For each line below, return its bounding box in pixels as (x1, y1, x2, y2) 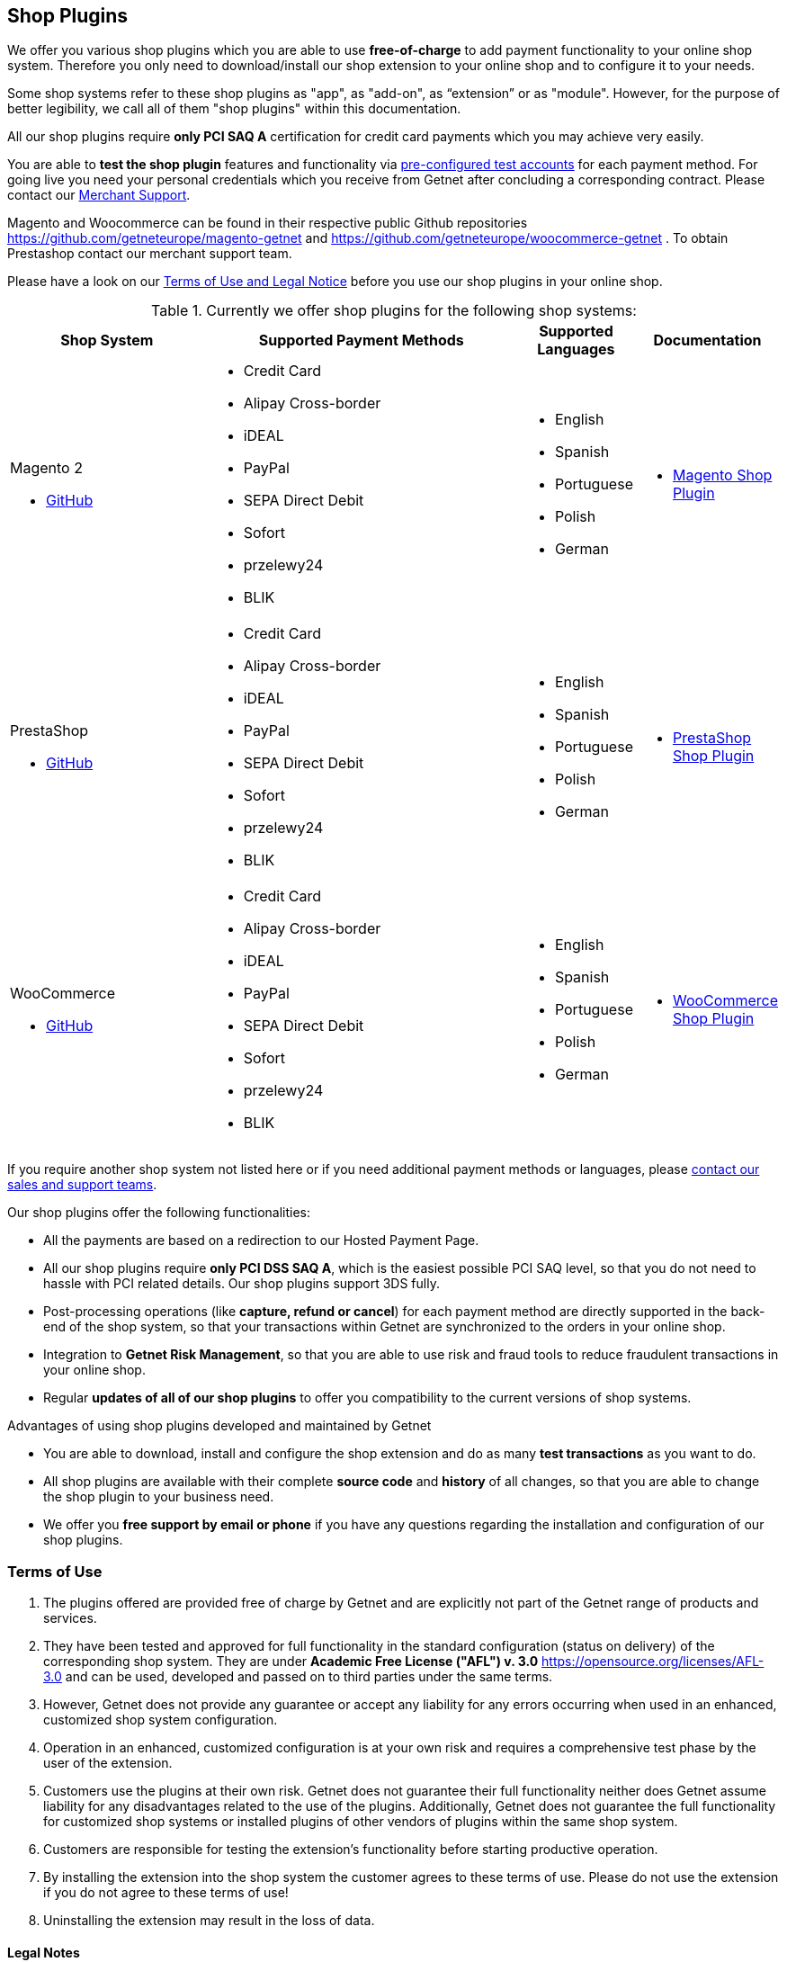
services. (43, 1610, 97, 1626)
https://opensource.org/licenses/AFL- (541, 1653, 765, 1670)
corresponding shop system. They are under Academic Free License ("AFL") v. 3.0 (43, 1653, 539, 1670)
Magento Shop (672, 466, 773, 485)
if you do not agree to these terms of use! (43, 1885, 289, 1901)
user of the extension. (43, 1755, 173, 1771)
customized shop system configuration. (43, 1712, 278, 1728)
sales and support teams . (7, 1177, 157, 1193)
